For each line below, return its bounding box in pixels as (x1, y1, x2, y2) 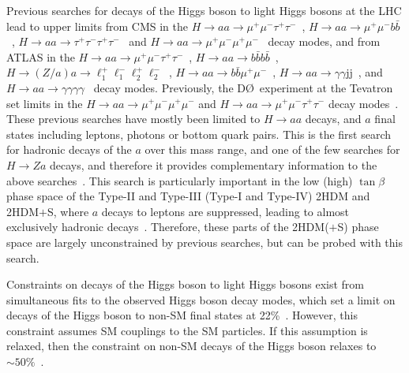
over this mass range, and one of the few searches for (144, 141, 400, 158)
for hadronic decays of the (6, 141, 132, 158)
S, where (47, 203, 89, 219)
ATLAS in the (6, 48, 75, 65)
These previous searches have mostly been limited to (6, 110, 261, 127)
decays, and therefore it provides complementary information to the (50, 156, 377, 173)
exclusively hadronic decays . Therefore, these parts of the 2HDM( (6, 218, 329, 235)
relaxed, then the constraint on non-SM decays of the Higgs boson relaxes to (6, 338, 377, 354)
